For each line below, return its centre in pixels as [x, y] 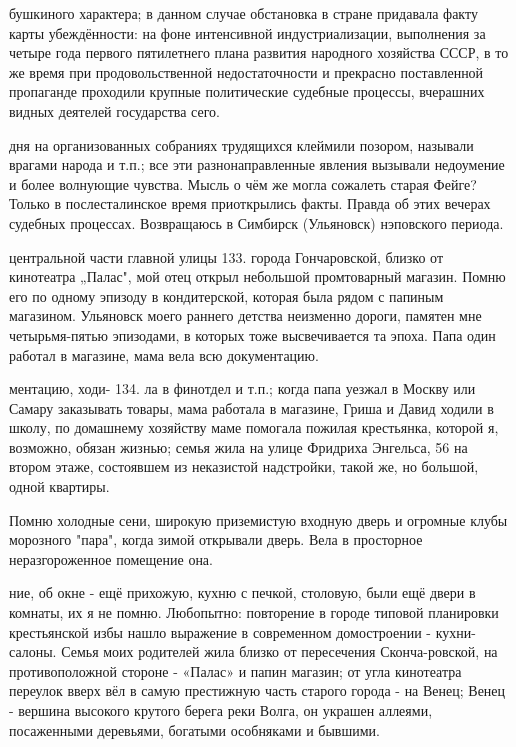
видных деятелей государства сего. [114, 110]
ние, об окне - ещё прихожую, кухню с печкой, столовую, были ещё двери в [242, 592]
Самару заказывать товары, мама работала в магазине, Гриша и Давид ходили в [251, 407]
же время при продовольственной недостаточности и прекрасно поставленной [246, 71]
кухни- [455, 631]
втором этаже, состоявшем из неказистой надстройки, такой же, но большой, [244, 466]
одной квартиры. [59, 486]
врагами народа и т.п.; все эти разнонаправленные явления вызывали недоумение [257, 164]
